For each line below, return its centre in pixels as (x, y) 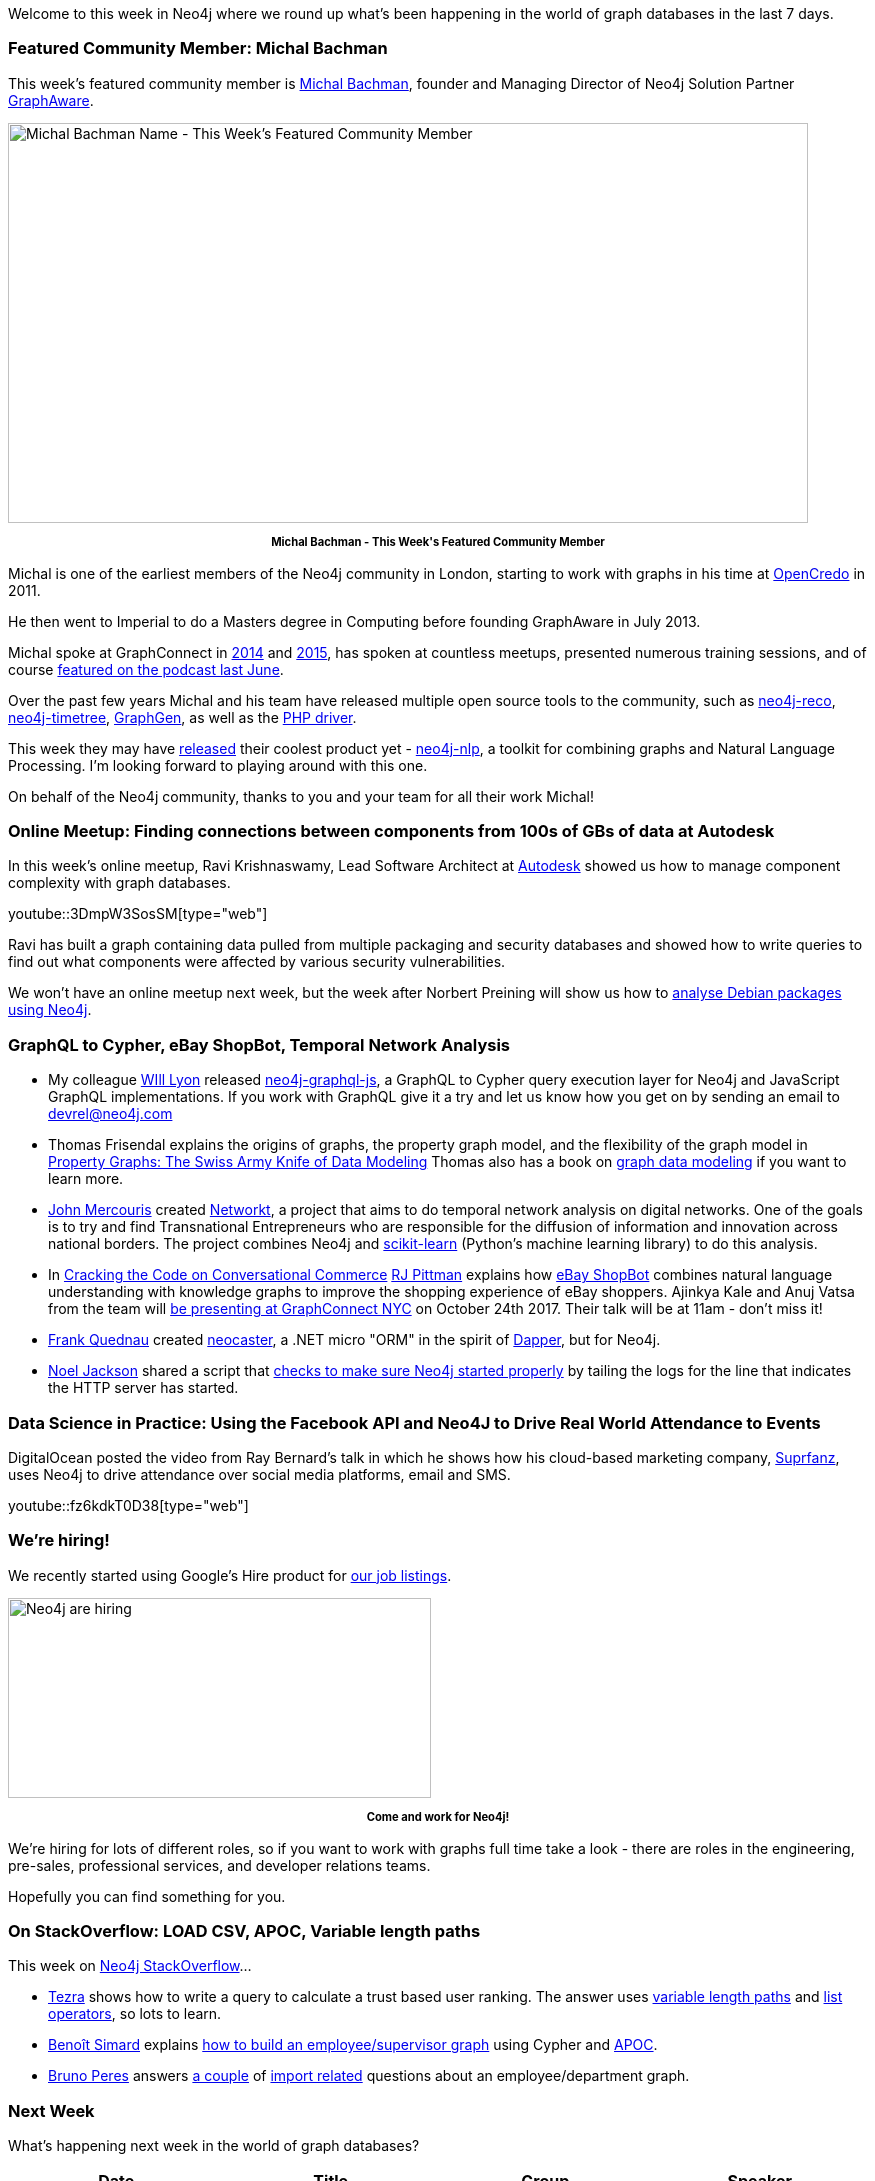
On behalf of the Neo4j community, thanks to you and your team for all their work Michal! (301, 796)
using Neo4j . (50, 1010)
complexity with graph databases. (119, 883)
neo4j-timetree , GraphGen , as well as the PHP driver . (182, 717)
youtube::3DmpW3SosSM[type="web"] (138, 914)
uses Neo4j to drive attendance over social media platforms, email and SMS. (259, 1474)
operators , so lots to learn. (135, 2014)
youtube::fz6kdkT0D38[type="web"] (128, 1505)
